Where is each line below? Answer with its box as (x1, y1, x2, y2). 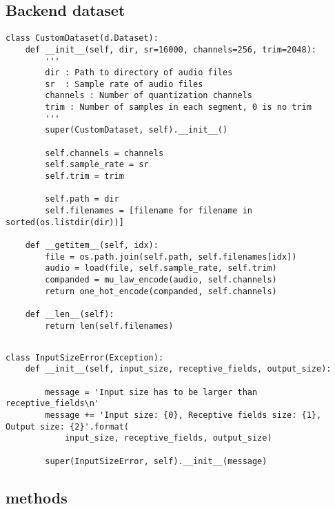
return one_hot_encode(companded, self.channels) (45, 286, 277, 296)
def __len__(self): (25, 309, 114, 319)
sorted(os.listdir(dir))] (6, 217, 124, 227)
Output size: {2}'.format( (6, 421, 129, 432)
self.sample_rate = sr (45, 160, 149, 170)
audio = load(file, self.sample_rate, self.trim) (45, 263, 277, 273)
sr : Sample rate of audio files (45, 79, 203, 89)
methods (6, 486, 68, 508)
